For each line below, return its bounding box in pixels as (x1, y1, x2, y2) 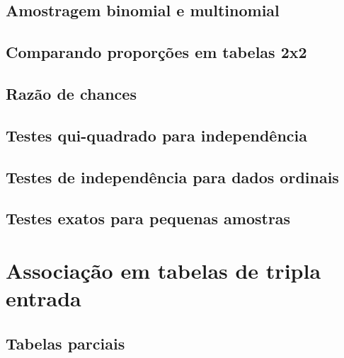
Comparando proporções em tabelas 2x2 (6, 41, 307, 63)
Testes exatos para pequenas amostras (6, 207, 291, 229)
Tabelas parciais (6, 332, 125, 354)
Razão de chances (6, 82, 137, 104)
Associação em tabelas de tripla (6, 255, 321, 284)
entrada (6, 284, 81, 313)
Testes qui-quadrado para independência (6, 124, 308, 146)
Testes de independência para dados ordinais (6, 166, 339, 187)
